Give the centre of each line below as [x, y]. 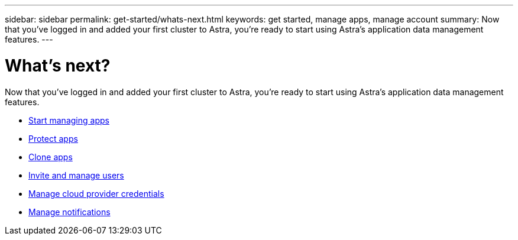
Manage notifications [69, 212]
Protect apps [53, 138]
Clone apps [51, 157]
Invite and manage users [76, 175]
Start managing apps [69, 120]
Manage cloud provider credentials [96, 193]
